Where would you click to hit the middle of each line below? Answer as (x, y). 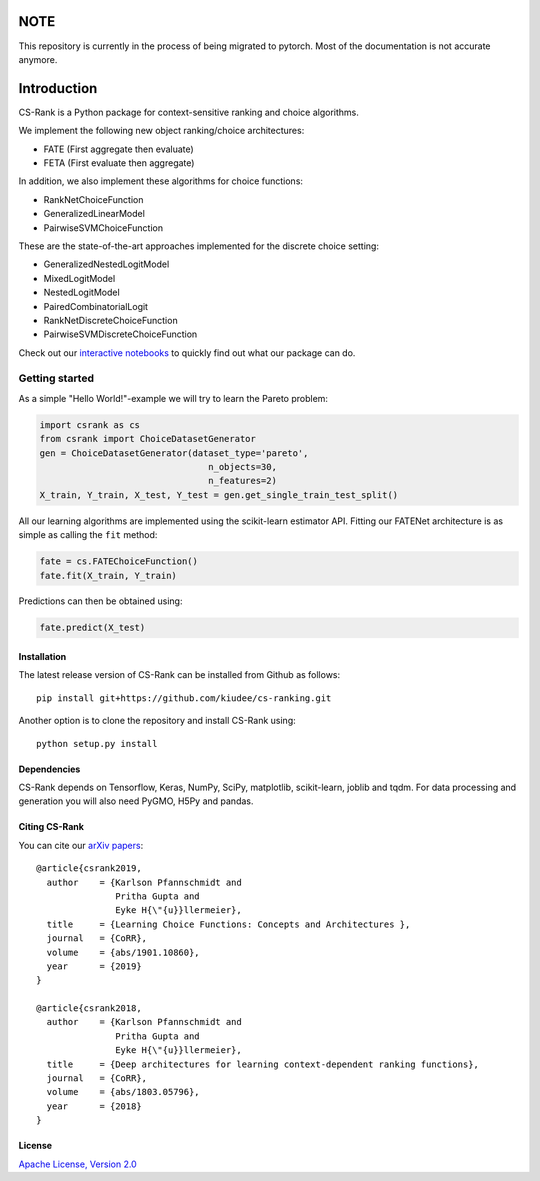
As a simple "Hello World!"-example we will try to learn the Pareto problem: (173, 398)
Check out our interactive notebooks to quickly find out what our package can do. (187, 352)
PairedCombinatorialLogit (96, 306)
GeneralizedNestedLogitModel (106, 264)
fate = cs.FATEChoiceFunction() (119, 561)
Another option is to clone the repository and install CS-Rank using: (157, 721)
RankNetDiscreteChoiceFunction (111, 320)
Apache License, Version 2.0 (77, 1164)
